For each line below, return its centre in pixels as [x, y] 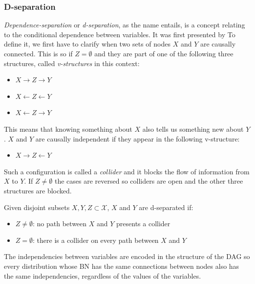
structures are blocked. [38, 190]
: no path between [60, 224]
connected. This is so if [38, 53]
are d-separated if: [166, 207]
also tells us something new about [193, 129]
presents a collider [143, 224]
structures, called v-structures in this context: [72, 63]
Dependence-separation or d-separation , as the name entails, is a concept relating [125, 25]
